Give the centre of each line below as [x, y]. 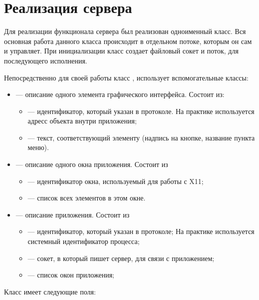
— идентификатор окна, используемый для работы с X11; [116, 181]
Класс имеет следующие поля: [50, 291]
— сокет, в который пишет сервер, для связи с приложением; [121, 258]
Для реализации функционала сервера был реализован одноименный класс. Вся [125, 31]
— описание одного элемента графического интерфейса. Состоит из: [120, 94]
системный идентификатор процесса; [84, 241]
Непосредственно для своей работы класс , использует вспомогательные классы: [126, 77]
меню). [38, 147]
